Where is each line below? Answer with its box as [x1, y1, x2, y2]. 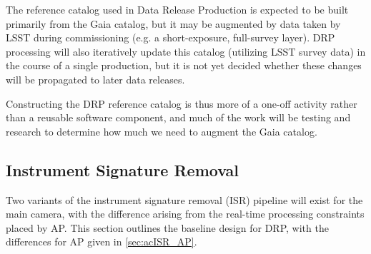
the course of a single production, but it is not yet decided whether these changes [6, 58, 362, 73]
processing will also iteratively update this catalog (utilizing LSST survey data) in [6, 44, 366, 59]
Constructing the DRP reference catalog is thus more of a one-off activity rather [6, 96, 357, 111]
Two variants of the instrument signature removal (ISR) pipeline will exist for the [6, 192, 363, 207]
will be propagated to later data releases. [6, 71, 185, 86]
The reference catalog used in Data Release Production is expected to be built [6, 2, 349, 16]
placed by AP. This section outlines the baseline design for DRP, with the [6, 220, 329, 235]
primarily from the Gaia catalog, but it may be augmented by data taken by [6, 16, 341, 31]
